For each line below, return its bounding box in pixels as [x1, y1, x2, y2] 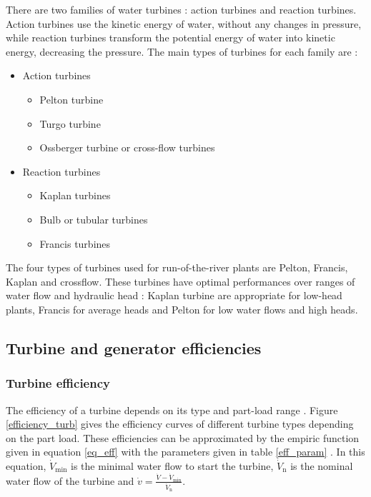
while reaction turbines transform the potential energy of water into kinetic [6, 30, 335, 45]
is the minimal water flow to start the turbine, [71, 458, 274, 473]
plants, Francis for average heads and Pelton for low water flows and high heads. [6, 301, 358, 316]
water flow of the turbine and [6, 473, 134, 488]
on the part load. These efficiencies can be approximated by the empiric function [6, 430, 360, 445]
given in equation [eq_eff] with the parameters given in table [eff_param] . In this [6, 444, 365, 459]
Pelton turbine [39, 91, 104, 106]
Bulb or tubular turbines [39, 211, 148, 226]
